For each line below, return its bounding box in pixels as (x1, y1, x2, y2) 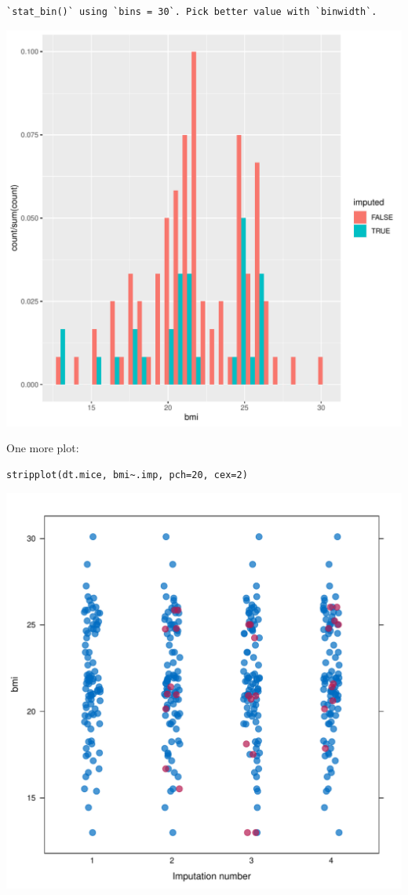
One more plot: (6, 440, 79, 456)
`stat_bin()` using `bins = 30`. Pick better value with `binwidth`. (6, 6, 377, 17)
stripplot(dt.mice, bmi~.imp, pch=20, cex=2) (6, 469, 248, 480)
